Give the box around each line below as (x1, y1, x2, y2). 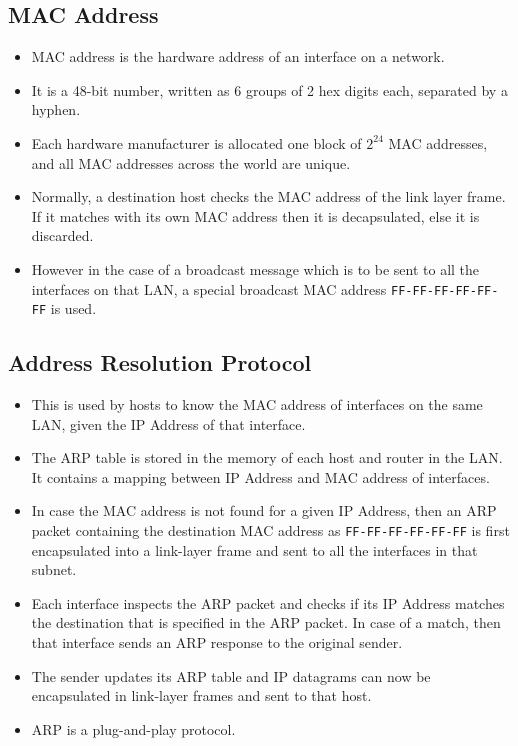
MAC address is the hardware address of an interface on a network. (31, 46, 445, 67)
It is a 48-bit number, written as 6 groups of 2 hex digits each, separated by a (31, 79, 508, 100)
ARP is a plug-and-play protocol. (31, 718, 236, 739)
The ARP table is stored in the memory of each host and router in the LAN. (31, 447, 503, 468)
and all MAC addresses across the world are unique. (31, 152, 351, 173)
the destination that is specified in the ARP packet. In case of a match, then (31, 612, 501, 633)
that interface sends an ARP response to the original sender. (31, 632, 403, 653)
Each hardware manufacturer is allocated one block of (31, 132, 362, 153)
